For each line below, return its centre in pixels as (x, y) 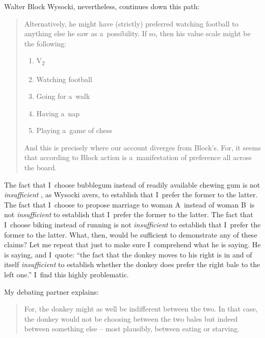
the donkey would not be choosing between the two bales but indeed (131, 318)
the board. (41, 167)
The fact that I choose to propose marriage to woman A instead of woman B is (129, 204)
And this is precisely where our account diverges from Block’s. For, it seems (142, 147)
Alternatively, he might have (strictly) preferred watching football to (131, 23)
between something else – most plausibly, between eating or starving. (132, 329)
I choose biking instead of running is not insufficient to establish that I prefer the (132, 225)
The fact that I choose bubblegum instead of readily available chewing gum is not (132, 184)
